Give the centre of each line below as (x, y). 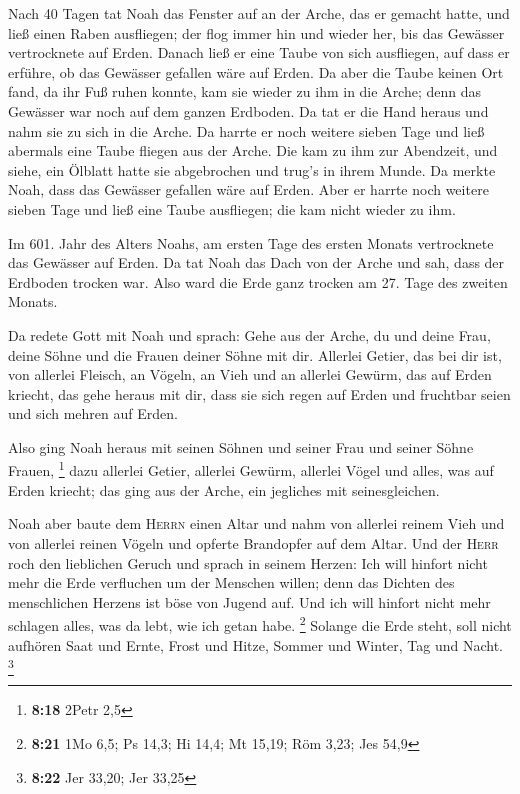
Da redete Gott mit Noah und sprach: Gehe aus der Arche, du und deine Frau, (249, 334)
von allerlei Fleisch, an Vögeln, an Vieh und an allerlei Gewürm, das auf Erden (250, 374)
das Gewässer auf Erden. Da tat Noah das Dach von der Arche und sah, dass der (256, 262)
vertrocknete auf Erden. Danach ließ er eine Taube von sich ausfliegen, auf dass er (259, 52)
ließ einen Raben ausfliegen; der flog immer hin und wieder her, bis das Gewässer (256, 32)
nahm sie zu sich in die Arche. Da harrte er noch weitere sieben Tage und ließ (246, 130)
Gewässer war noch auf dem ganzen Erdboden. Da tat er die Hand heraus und (248, 110)
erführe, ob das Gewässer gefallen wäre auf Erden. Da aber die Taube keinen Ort (256, 71)
